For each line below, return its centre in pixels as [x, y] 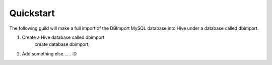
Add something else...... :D [49, 53]
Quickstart [32, 13]
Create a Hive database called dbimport [63, 37]
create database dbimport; [62, 44]
